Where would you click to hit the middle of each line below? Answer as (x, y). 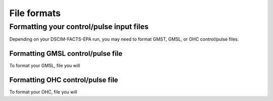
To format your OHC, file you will (43, 92)
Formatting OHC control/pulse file (64, 80)
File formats (35, 13)
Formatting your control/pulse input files (79, 27)
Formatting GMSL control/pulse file (66, 54)
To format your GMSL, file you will (45, 66)
